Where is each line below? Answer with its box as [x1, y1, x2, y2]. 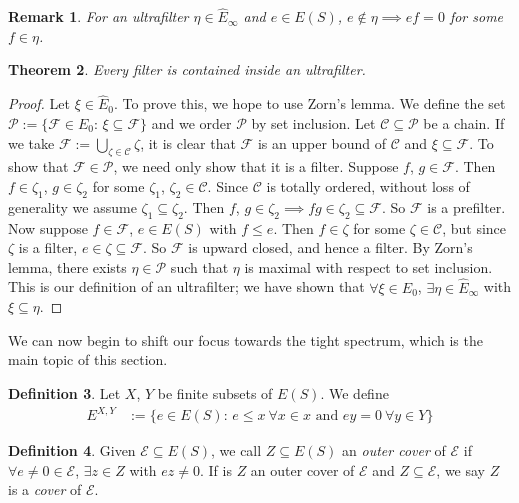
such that [170, 256, 229, 277]
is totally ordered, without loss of [266, 176, 470, 197]
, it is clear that [140, 132, 236, 153]
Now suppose [8, 217, 88, 238]
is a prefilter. [427, 196, 506, 217]
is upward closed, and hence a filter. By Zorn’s [188, 237, 473, 258]
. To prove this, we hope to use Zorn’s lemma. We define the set [113, 93, 506, 114]
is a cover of [8, 479, 82, 500]
